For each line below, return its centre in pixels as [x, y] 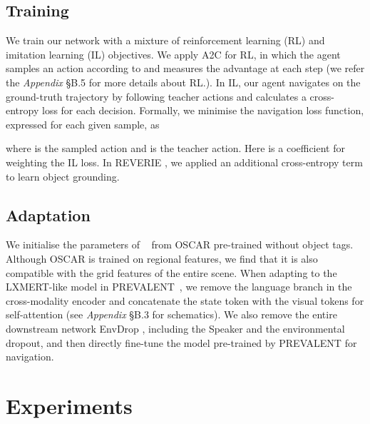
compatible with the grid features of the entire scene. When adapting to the [171, 272]
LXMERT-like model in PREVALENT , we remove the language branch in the [179, 287]
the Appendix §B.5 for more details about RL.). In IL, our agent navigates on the [183, 82]
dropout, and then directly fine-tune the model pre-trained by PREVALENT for [181, 342]
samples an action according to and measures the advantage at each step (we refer [185, 68]
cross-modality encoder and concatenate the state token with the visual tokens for [185, 300]
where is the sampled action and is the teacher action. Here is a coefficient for [175, 148]
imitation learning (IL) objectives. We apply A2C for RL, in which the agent [173, 54]
